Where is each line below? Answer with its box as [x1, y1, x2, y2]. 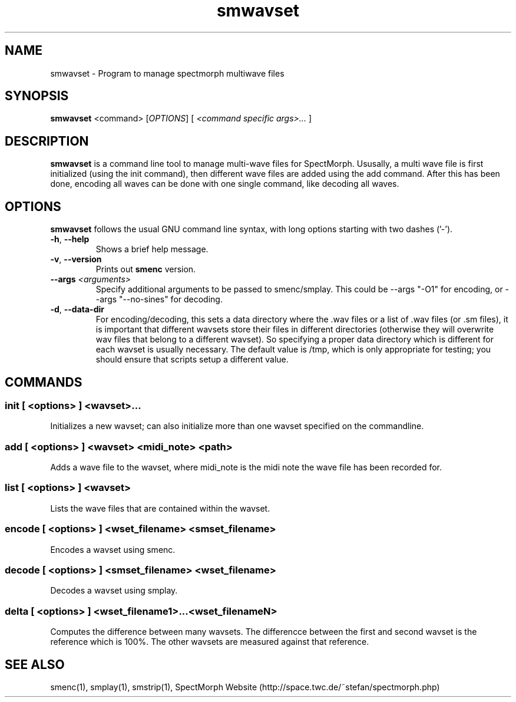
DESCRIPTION [5, 133, 89, 149]
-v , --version [50, 254, 102, 265]
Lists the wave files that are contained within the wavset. [50, 503, 270, 513]
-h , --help [50, 234, 90, 245]
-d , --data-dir [50, 304, 104, 315]
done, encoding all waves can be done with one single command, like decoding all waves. [50, 179, 399, 189]
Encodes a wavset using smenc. [50, 544, 176, 555]
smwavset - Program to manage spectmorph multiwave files [50, 68, 285, 78]
